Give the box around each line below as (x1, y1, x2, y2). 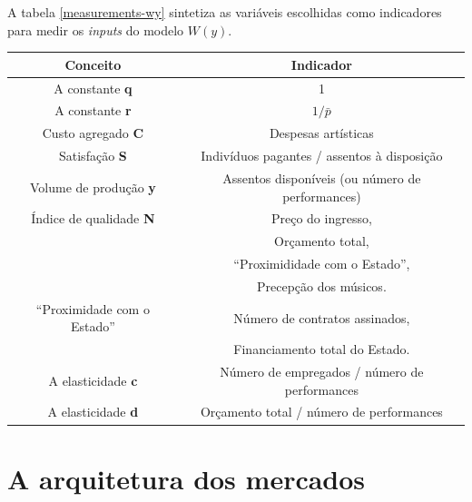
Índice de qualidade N (31, 209, 155, 228)
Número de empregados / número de (220, 362, 424, 380)
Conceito (64, 54, 122, 74)
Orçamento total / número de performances (200, 402, 443, 421)
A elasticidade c (48, 370, 138, 389)
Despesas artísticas (269, 123, 374, 143)
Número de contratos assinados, (233, 308, 410, 327)
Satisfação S (59, 146, 127, 165)
